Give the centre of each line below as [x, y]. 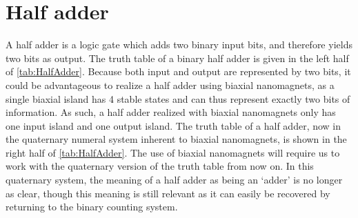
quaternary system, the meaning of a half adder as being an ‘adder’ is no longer [174, 180]
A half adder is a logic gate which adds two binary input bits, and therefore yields [179, 44]
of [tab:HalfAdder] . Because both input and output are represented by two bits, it [178, 71]
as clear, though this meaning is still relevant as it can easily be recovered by [168, 193]
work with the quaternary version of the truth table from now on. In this [160, 166]
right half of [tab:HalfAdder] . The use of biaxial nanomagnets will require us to [173, 152]
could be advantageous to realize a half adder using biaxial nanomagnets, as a [170, 85]
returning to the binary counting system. [92, 207]
